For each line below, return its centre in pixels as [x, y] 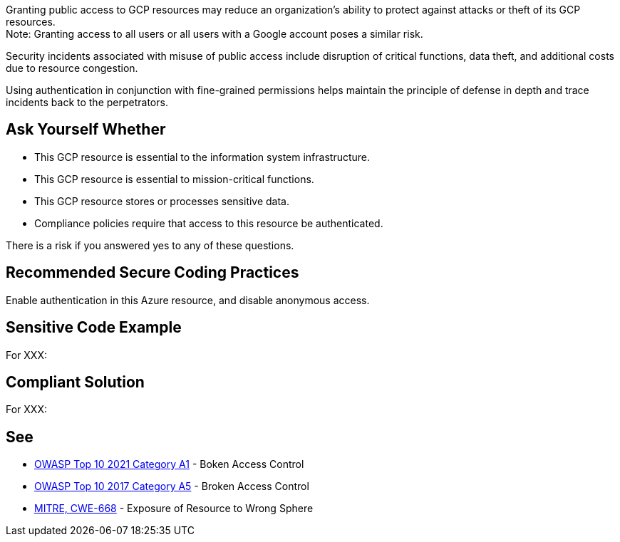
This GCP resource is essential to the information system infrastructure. [202, 157]
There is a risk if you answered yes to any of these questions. [150, 245]
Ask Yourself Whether [86, 130]
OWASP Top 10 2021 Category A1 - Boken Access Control [169, 464]
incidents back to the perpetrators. [87, 102]
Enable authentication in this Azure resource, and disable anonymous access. [188, 300]
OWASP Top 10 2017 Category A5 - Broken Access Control [172, 486]
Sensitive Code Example [94, 328]
